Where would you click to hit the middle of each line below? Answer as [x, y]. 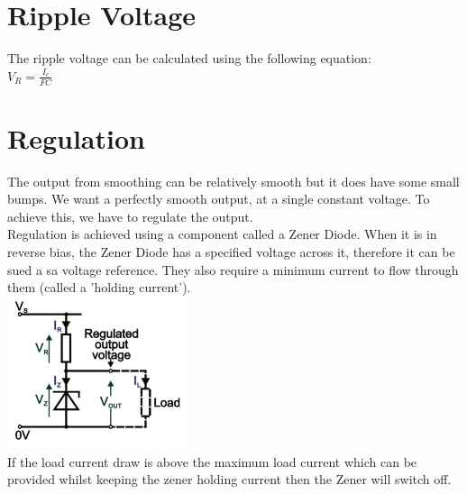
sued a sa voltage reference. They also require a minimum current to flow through [233, 269]
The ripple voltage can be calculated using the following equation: [189, 58]
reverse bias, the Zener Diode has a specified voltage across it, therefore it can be [231, 252]
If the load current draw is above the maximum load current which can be [212, 461]
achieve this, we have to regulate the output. [130, 216]
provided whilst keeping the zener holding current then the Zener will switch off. [229, 479]
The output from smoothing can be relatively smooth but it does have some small [233, 181]
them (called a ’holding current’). [99, 287]
